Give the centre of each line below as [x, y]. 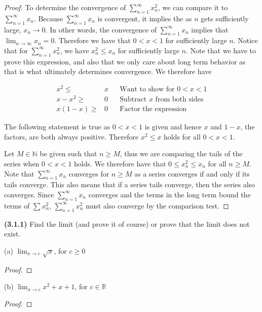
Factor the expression [153, 109]
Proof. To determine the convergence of [65, 7]
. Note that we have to [221, 50]
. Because [48, 18]
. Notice [246, 40]
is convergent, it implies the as [145, 18]
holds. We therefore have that [120, 163]
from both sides [179, 100]
